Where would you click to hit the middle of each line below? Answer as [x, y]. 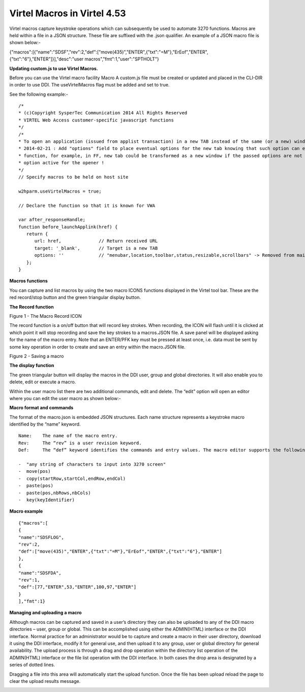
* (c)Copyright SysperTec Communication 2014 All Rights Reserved [103, 113]
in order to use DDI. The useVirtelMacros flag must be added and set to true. [89, 85]
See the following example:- [39, 94]
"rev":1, [29, 580]
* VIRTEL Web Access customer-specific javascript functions [96, 120]
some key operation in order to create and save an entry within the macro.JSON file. [97, 347]
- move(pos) [35, 471]
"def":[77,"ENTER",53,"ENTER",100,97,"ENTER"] [78, 587]
